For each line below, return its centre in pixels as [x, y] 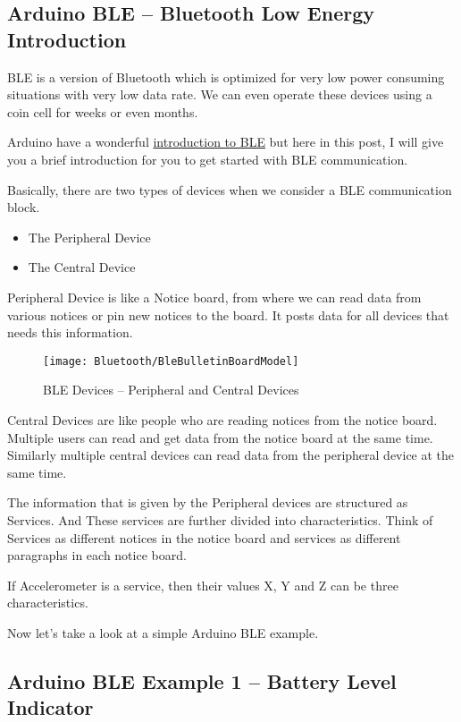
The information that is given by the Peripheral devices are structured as [208, 502]
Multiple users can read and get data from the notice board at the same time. [220, 437]
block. [24, 207]
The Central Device [82, 267]
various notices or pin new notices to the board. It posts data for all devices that [228, 314]
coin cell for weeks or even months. [103, 111]
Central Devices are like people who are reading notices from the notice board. [222, 419]
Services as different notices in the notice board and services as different [204, 537]
